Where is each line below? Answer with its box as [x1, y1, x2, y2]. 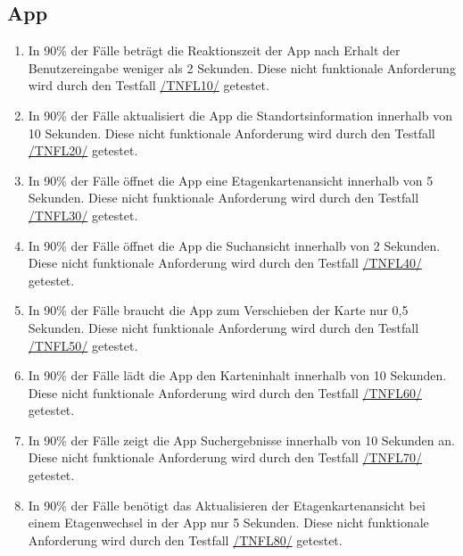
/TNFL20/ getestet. [28, 141, 138, 160]
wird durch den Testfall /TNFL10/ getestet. [28, 76, 269, 95]
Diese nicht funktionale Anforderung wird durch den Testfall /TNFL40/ [28, 253, 422, 272]
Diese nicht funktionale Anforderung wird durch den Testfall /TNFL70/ [28, 448, 422, 467]
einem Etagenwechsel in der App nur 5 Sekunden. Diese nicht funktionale [28, 513, 429, 532]
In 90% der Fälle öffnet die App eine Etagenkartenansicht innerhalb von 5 [28, 170, 434, 189]
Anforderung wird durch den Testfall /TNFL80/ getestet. [28, 530, 343, 549]
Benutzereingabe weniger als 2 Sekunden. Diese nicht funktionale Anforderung [28, 58, 456, 77]
